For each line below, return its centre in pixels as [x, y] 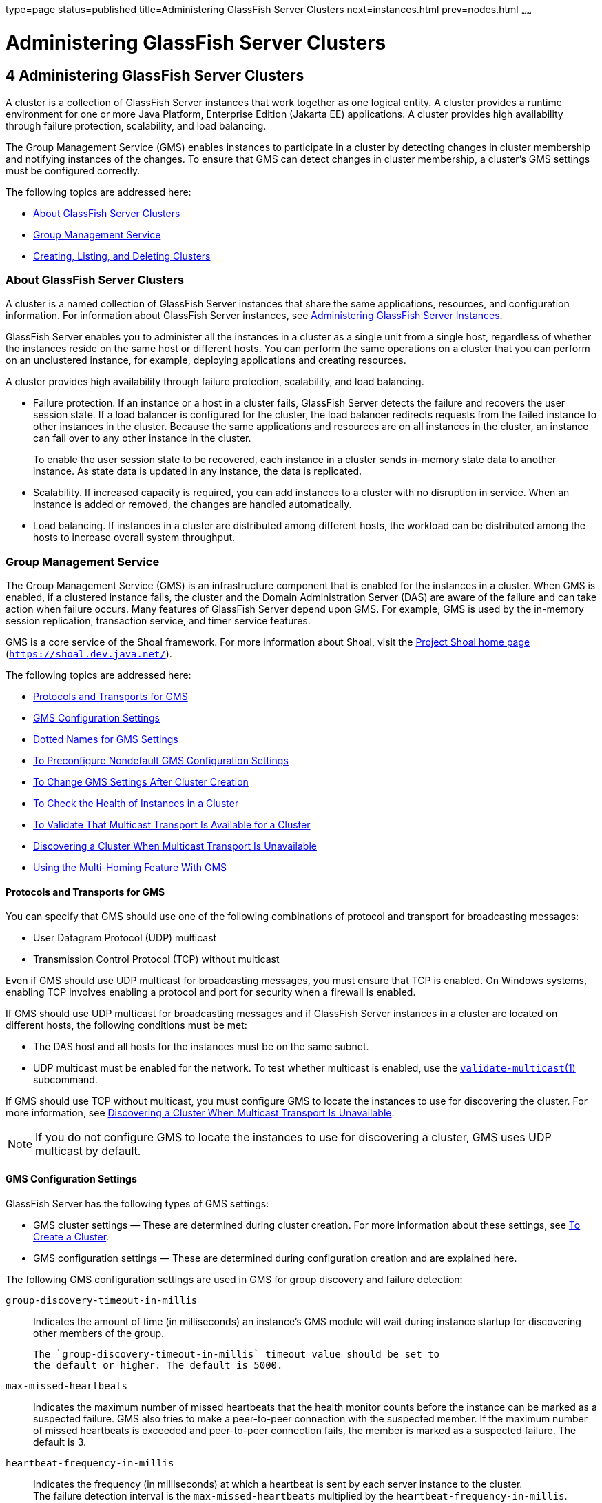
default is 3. [60, 1442]
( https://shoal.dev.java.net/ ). [89, 654]
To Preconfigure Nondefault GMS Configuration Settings [161, 761]
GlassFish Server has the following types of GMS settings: [137, 1203]
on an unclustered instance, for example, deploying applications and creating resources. [206, 360]
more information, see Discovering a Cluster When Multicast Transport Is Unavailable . [200, 1113]
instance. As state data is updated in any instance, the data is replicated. [198, 471]
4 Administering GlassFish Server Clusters [155, 76]
